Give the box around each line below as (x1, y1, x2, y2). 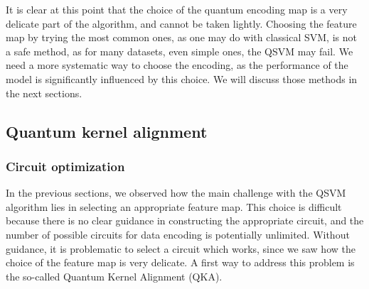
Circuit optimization (6, 157, 125, 175)
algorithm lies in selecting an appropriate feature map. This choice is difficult (6, 199, 342, 214)
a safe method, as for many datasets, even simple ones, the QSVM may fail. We (6, 43, 353, 58)
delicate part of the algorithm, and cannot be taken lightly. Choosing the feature (6, 16, 357, 31)
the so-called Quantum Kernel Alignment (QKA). (6, 268, 223, 283)
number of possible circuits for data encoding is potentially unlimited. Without (6, 227, 350, 241)
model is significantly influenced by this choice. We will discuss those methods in (6, 71, 358, 86)
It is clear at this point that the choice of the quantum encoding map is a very (6, 2, 348, 16)
